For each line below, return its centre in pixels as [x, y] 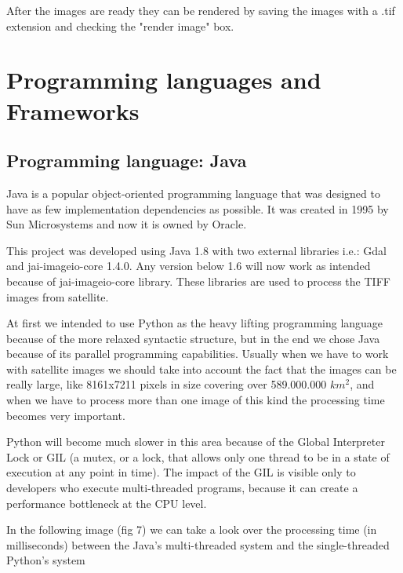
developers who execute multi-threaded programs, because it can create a [182, 488]
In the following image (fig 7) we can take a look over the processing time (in [192, 529]
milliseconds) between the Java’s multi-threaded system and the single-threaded [198, 544]
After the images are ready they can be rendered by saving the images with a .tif [201, 10]
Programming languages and [164, 80]
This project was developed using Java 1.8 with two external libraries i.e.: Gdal [196, 250]
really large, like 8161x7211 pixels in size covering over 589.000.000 [167, 384]
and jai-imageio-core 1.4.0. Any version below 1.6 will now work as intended [189, 266]
